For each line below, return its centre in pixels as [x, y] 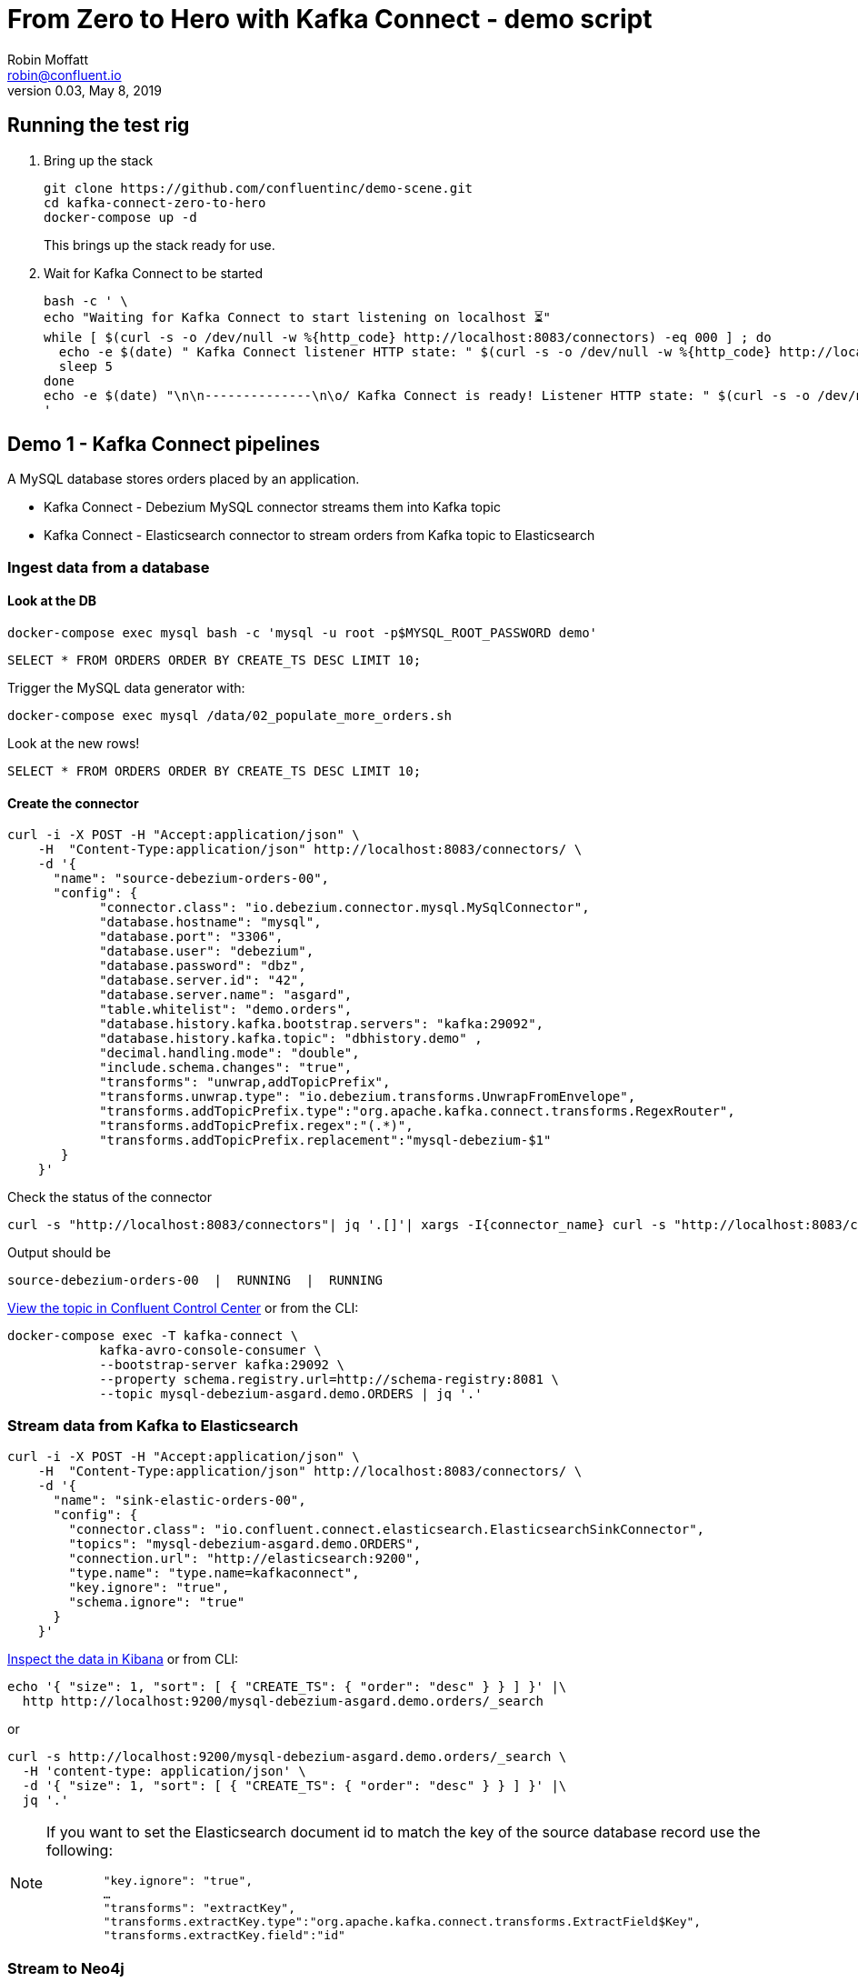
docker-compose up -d [120, 217]
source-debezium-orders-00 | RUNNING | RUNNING [195, 1281]
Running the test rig [99, 125]
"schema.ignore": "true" [157, 1602]
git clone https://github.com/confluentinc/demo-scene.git [259, 188]
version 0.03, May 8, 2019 [85, 90]
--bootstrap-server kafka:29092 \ [222, 1365]
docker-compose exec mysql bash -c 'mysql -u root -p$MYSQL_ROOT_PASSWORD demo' [303, 633]
